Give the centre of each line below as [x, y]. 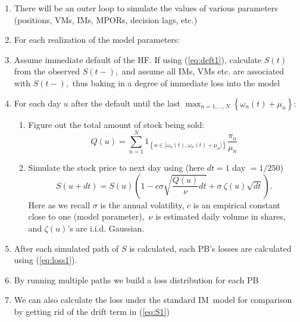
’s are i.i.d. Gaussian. [106, 228]
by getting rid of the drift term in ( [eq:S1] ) [92, 312]
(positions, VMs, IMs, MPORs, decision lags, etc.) [106, 19]
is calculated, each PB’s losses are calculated [210, 248]
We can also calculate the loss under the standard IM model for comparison [153, 300]
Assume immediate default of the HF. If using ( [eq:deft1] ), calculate [138, 59]
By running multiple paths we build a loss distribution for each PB [136, 279]
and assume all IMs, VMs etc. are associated [203, 71]
